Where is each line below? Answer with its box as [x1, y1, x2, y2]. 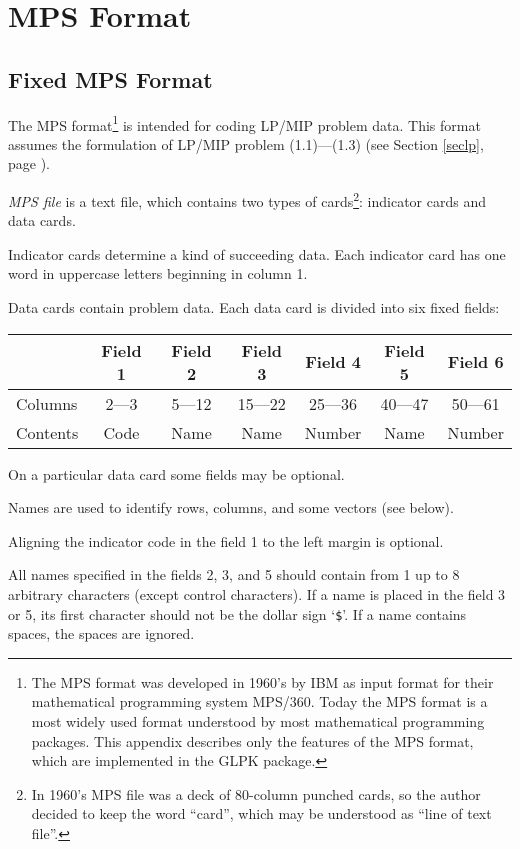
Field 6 [447, 350, 504, 374]
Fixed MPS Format [8, 63, 213, 94]
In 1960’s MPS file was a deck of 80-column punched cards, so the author [31, 783, 481, 804]
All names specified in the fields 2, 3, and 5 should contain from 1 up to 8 [8, 564, 460, 585]
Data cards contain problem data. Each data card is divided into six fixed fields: [8, 297, 500, 318]
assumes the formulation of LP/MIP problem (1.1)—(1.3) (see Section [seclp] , [8, 133, 484, 154]
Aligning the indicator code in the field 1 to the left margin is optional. [8, 530, 444, 551]
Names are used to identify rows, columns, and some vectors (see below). [8, 497, 454, 518]
